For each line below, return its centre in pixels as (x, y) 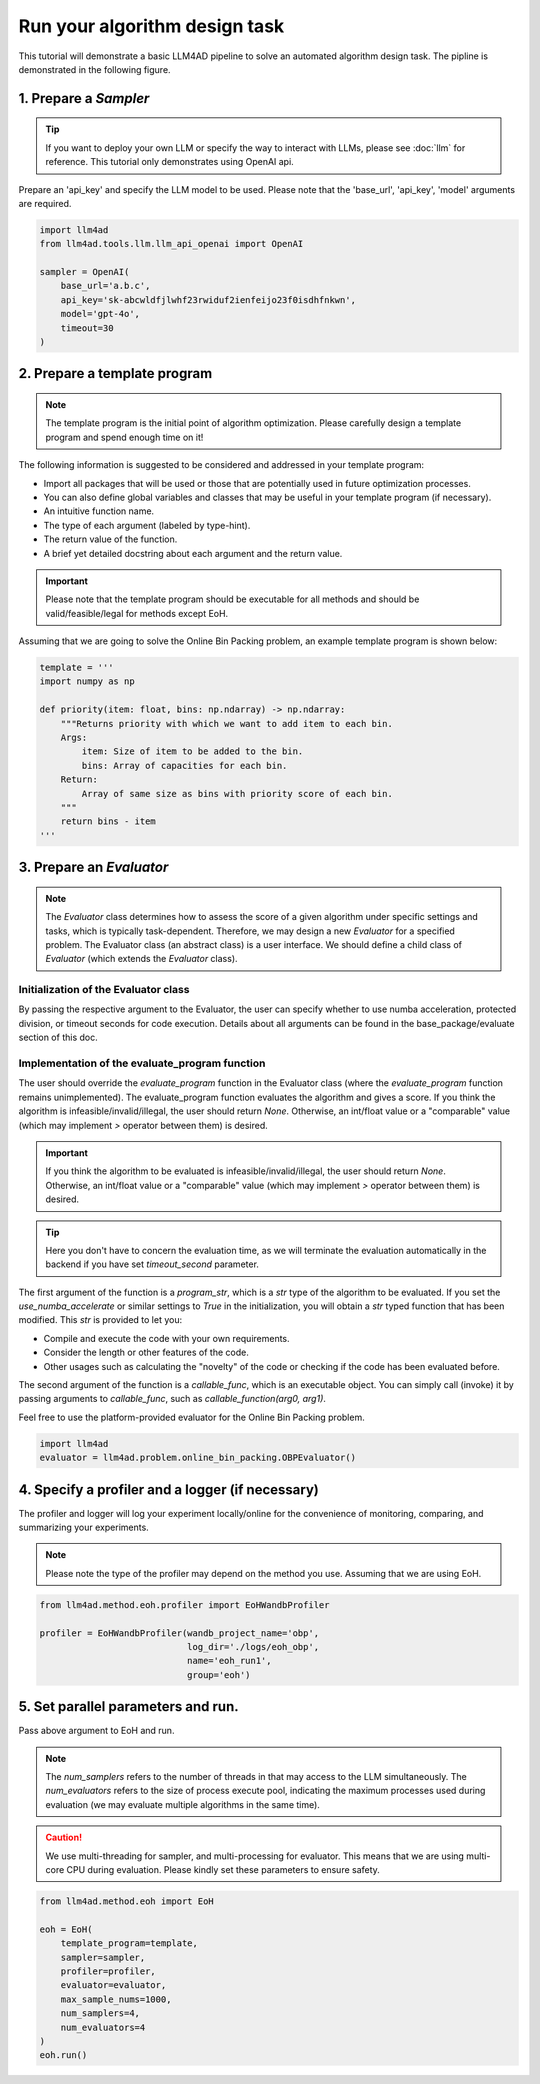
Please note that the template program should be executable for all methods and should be (232, 599)
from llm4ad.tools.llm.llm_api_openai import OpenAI (171, 244)
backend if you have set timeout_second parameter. (152, 1264)
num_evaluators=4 (103, 2027)
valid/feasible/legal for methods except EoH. (137, 613)
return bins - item (108, 821)
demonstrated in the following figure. (94, 69)
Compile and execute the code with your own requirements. (166, 1338)
